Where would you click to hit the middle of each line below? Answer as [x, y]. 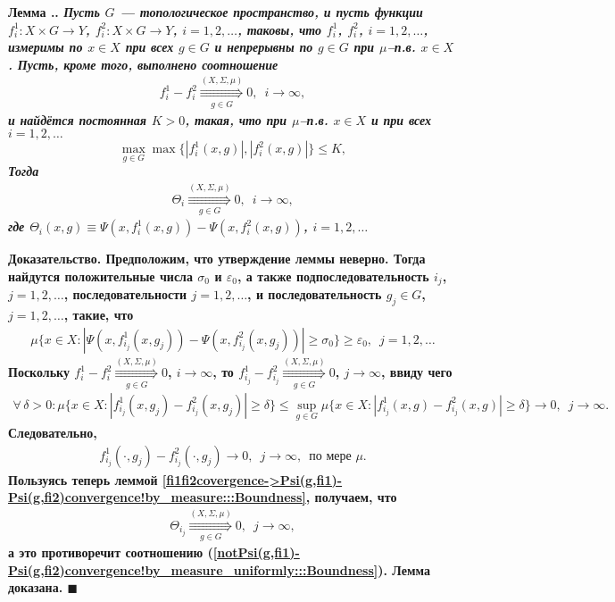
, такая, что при [236, 119]
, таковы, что [279, 29]
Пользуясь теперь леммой [83, 479]
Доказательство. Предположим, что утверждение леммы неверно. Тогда [217, 259]
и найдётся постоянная [77, 119]
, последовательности [125, 294]
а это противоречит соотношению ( [111, 552]
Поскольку [39, 372]
